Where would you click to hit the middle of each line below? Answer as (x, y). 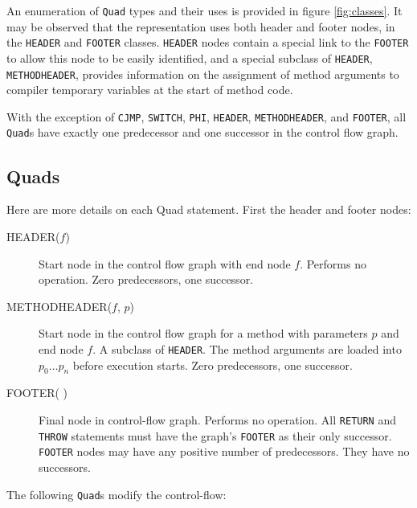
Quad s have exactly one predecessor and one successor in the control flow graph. (202, 132)
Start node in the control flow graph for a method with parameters (203, 333)
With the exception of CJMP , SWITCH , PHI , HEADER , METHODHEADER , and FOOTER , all (206, 116)
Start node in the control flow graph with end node (165, 263)
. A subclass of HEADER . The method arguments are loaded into (247, 348)
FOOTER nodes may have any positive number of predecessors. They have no (224, 451)
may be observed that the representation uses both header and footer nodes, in (201, 26)
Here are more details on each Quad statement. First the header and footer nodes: (209, 209)
